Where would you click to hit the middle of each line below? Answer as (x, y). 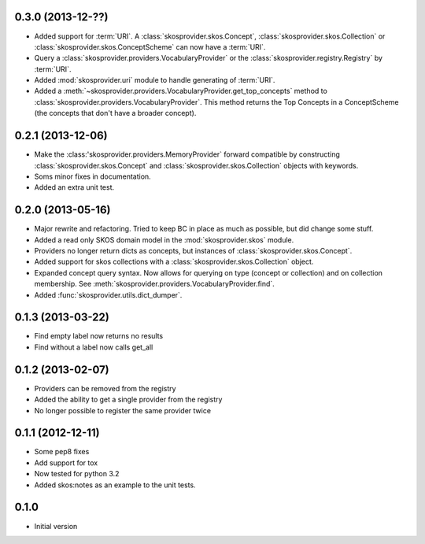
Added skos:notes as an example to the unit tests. (115, 485)
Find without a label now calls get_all (94, 347)
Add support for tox (66, 463)
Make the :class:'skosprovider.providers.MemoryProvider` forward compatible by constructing (187, 154)
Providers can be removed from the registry (105, 388)
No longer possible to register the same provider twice (123, 410)
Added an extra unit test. (74, 187)
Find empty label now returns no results (99, 336)
